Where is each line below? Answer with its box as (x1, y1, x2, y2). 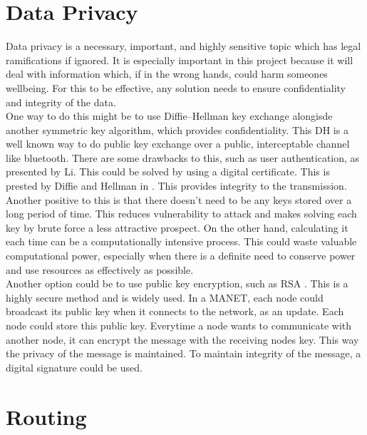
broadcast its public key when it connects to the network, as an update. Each (6, 304, 344, 319)
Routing (6, 401, 87, 431)
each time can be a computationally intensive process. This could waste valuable (6, 234, 357, 249)
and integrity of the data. (6, 94, 116, 109)
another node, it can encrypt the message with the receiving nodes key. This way (6, 332, 359, 347)
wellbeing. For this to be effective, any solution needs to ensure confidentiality (6, 80, 346, 95)
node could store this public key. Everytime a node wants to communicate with (6, 318, 352, 332)
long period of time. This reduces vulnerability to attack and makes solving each (6, 206, 357, 221)
